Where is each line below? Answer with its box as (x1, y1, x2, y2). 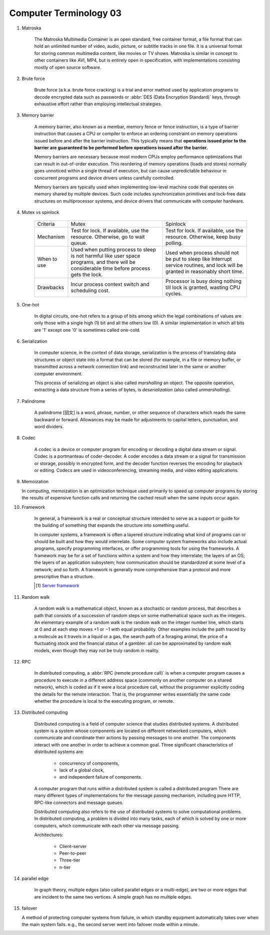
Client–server (59, 843, 87, 849)
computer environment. (34, 370, 82, 377)
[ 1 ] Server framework (35, 583, 79, 589)
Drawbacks (37, 284, 64, 291)
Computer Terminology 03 (9, 7, 122, 18)
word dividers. (34, 424, 64, 429)
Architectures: (34, 832, 63, 838)
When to (37, 255, 57, 262)
